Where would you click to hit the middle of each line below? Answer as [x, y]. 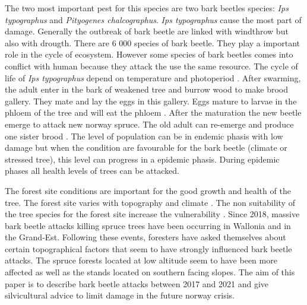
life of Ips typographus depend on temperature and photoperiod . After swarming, [153, 77]
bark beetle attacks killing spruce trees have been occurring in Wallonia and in [148, 225]
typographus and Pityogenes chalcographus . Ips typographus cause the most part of [153, 19]
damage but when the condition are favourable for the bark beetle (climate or [146, 147]
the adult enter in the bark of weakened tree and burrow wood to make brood [147, 89]
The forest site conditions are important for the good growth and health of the [148, 190]
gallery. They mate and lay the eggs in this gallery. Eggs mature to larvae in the [151, 101]
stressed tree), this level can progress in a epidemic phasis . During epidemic [142, 159]
